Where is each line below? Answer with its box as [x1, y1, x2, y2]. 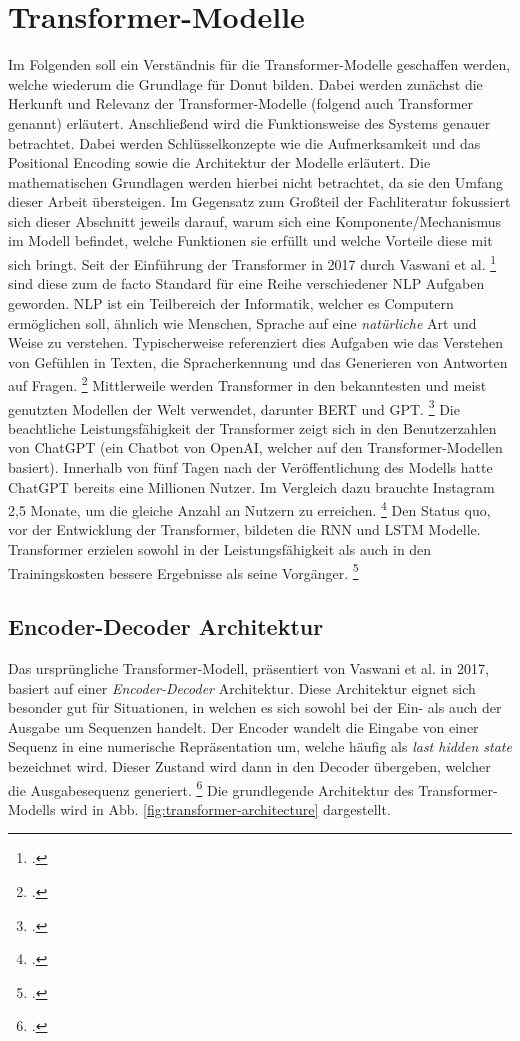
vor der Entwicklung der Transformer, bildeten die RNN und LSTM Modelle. [8, 519, 481, 540]
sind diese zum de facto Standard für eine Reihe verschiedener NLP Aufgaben [8, 273, 485, 294]
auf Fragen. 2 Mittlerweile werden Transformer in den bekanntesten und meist [8, 372, 487, 395]
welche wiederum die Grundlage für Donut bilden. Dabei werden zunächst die [8, 73, 483, 94]
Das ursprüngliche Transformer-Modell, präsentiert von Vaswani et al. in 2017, [8, 658, 489, 679]
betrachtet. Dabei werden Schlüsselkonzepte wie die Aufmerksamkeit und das [8, 132, 481, 153]
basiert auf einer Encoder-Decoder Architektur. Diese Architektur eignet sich [8, 677, 476, 698]
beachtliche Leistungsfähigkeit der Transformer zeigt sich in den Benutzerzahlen [8, 417, 497, 438]
